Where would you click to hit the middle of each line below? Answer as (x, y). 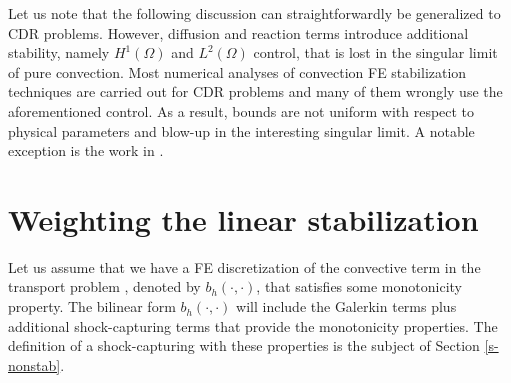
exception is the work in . (86, 150)
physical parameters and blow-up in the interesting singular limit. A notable (241, 130)
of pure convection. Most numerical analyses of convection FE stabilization (237, 71)
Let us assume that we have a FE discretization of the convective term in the (244, 266)
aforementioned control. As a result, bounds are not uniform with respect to (241, 110)
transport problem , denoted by (104, 286)
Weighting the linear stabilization (243, 218)
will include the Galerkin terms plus (346, 306)
